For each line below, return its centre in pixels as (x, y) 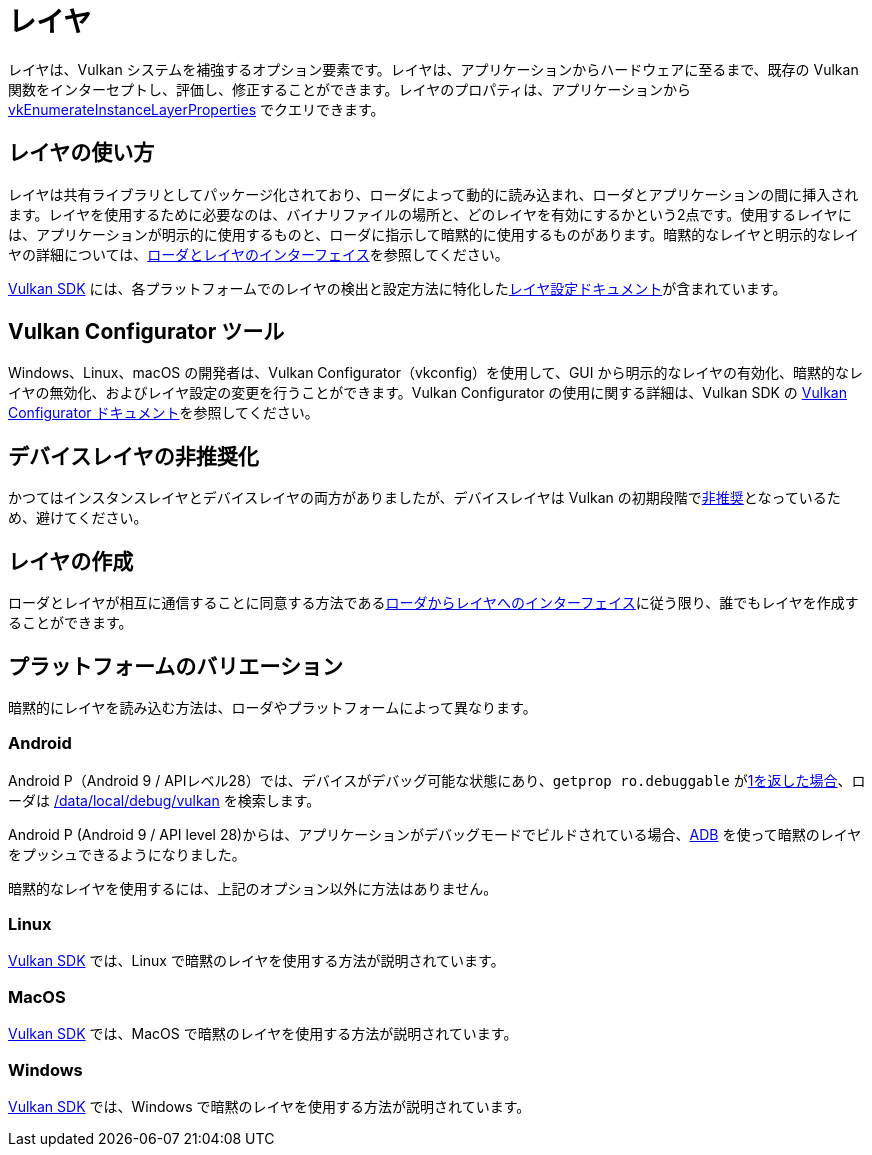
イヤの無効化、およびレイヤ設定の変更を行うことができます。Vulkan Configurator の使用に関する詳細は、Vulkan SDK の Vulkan (427, 393)
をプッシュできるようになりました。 (127, 854)
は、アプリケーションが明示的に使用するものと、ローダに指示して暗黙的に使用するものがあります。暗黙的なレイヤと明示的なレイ (433, 234)
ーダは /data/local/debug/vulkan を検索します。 (164, 800)
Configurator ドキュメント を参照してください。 (163, 413)
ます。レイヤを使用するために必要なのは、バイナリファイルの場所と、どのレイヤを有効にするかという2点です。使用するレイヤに (430, 214)
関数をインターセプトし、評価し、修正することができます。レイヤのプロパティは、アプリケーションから (350, 89)
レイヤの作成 (71, 561)
